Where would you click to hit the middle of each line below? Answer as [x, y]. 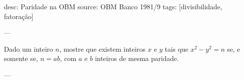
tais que [176, 49]
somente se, [21, 58]
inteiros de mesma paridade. [137, 58]
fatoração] [19, 16]
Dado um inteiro [29, 49]
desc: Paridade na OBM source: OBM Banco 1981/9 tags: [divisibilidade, [113, 6]
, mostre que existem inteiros [102, 49]
